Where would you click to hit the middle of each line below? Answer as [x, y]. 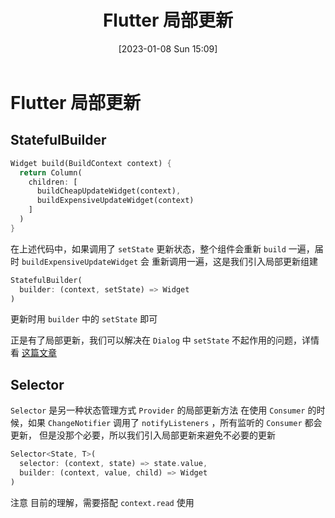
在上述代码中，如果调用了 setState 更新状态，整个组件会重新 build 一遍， [162, 248]
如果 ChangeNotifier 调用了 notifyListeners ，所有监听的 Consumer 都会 [175, 423]
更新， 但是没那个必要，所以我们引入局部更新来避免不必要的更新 [143, 435]
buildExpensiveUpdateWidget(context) [115, 201]
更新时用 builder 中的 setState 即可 [84, 319]
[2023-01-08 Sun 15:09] [168, 48]
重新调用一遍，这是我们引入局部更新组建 [234, 261]
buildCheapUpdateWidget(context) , [109, 191]
